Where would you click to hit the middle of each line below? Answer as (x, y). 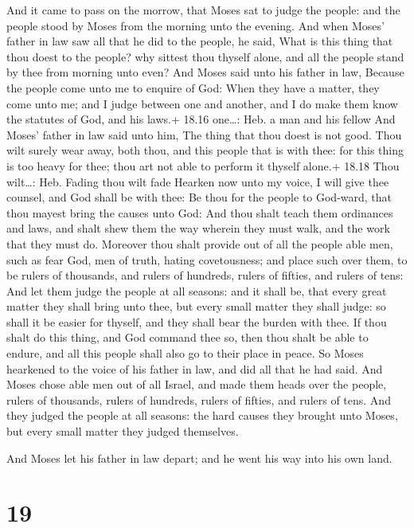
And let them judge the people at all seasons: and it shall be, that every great (197, 290)
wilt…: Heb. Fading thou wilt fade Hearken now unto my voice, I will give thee (198, 181)
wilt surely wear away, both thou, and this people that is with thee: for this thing (205, 150)
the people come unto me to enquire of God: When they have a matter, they (193, 87)
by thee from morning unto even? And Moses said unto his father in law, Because (205, 72)
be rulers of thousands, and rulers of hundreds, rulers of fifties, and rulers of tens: (205, 275)
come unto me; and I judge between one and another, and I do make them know (202, 103)
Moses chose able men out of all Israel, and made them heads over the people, (197, 384)
